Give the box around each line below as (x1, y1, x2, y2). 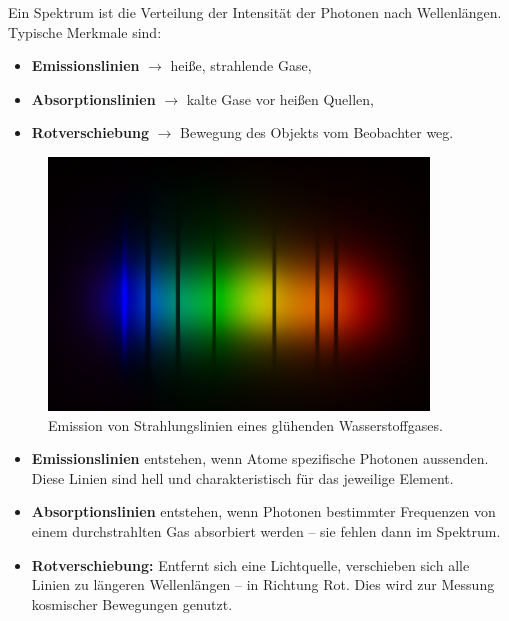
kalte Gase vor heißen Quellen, (186, 88, 374, 109)
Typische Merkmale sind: (8, 21, 162, 42)
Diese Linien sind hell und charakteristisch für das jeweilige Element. (31, 467, 454, 488)
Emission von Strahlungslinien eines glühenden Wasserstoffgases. (48, 414, 443, 435)
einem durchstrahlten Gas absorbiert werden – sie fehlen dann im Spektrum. (31, 521, 501, 542)
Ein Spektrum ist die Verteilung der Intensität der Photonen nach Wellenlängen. (8, 2, 502, 22)
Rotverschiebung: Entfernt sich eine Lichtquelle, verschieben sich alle (31, 554, 470, 575)
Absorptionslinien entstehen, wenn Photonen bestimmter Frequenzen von (31, 501, 496, 522)
